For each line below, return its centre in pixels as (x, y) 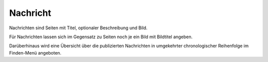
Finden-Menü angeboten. (35, 53)
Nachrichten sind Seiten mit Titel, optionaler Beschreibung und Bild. (78, 28)
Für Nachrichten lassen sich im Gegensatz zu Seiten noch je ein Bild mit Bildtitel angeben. (101, 37)
